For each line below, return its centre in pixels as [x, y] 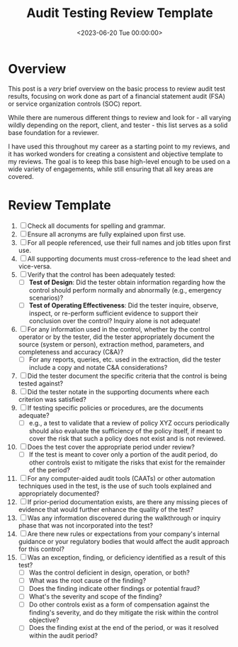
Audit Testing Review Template [120, 13]
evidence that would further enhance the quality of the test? [106, 509]
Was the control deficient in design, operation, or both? [109, 572]
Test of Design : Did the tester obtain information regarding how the [127, 282]
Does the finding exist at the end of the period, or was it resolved [124, 628]
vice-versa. [35, 266]
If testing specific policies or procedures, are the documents [115, 408]
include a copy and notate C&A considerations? [98, 367]
